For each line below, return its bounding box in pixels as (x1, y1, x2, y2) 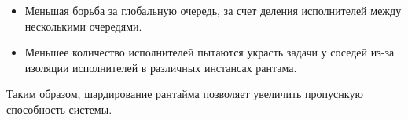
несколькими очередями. (24, 17, 142, 34)
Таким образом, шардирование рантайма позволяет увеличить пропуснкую (6, 85, 363, 102)
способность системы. (6, 100, 112, 117)
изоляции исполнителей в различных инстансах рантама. (24, 59, 297, 75)
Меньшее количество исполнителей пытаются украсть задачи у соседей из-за (24, 44, 395, 60)
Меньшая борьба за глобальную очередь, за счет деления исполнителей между (24, 2, 402, 18)
